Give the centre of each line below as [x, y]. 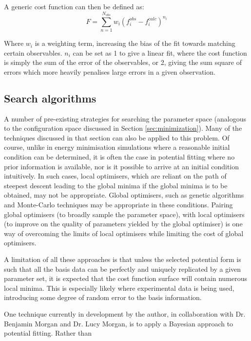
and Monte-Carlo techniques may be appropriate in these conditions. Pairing [118, 205]
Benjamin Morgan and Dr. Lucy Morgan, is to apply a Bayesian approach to [119, 323]
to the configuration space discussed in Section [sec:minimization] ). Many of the [123, 128]
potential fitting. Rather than [48, 333]
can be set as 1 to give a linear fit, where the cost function [160, 52]
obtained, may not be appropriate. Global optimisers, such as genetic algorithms [124, 195]
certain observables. [33, 52]
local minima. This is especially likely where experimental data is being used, [119, 288]
